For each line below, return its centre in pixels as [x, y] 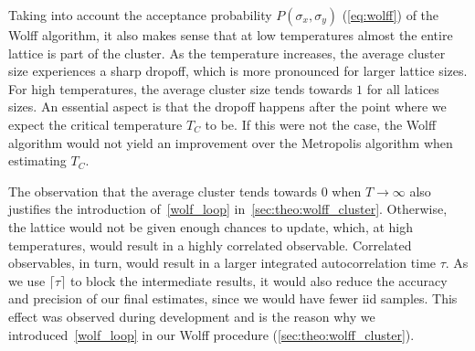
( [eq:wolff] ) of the [391, 15]
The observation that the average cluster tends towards [163, 191]
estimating [37, 160]
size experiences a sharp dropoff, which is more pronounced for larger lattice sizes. [238, 71]
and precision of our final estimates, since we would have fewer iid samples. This [233, 298]
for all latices [403, 88]
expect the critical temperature [95, 124]
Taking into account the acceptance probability [140, 15]
